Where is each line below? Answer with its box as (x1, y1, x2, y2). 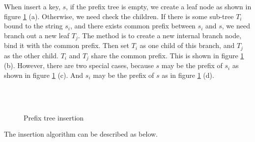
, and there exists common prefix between (70, 21, 196, 31)
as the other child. (4, 50, 58, 60)
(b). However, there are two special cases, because (4, 60, 154, 71)
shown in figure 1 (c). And (4, 70, 84, 80)
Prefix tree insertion (24, 112, 84, 122)
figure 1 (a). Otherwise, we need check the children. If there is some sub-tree (4, 11, 234, 21)
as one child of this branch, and (140, 40, 235, 50)
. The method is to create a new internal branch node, (78, 30, 242, 40)
